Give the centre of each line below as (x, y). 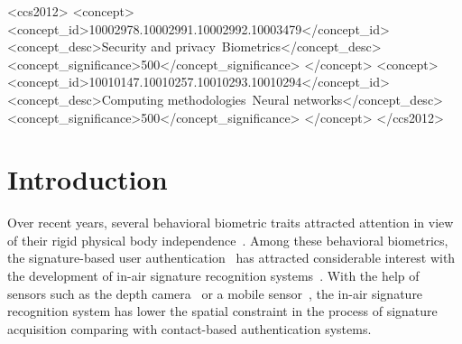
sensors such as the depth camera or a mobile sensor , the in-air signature (215, 293)
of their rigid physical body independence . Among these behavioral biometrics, (228, 240)
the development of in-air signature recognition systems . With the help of (213, 276)
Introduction (88, 179)
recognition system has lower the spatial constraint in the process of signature (222, 311)
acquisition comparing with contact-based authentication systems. (189, 328)
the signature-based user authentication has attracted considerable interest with (231, 258)
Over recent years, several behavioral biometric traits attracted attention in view (231, 223)
